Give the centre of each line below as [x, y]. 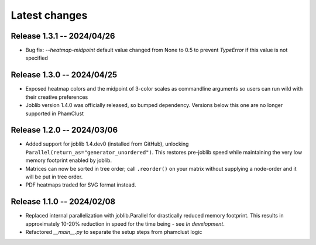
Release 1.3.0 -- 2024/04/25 [64, 75]
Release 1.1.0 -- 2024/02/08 [63, 202]
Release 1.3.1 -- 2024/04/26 [63, 36]
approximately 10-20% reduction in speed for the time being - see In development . [125, 224]
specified [37, 58]
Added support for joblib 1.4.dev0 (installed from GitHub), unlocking [107, 144]
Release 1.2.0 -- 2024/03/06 [64, 130]
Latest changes [49, 15]
